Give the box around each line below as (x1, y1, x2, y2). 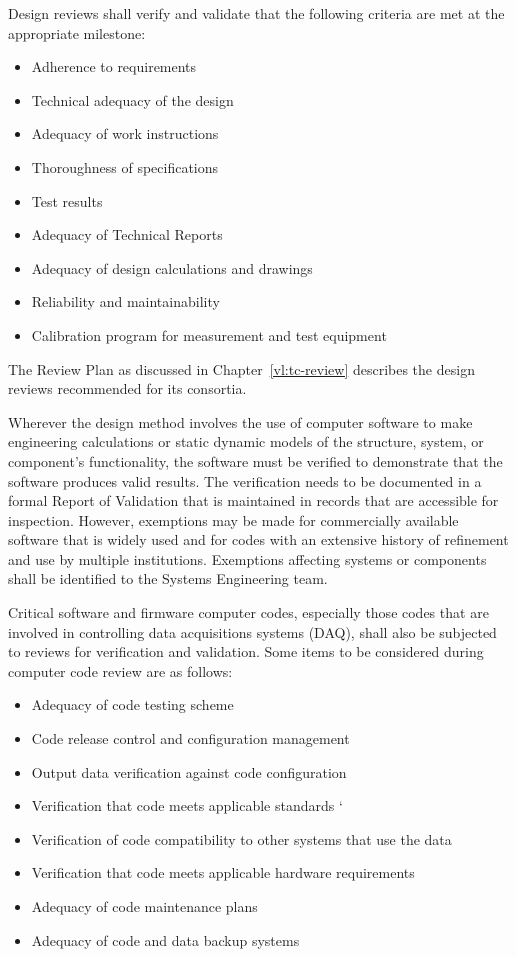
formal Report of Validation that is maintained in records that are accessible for (8, 490, 499, 511)
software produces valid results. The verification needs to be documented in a (8, 470, 482, 491)
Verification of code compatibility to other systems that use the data (31, 828, 452, 849)
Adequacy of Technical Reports (31, 224, 223, 245)
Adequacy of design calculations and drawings (31, 257, 313, 278)
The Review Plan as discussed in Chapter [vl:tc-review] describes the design (8, 358, 475, 379)
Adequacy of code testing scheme (31, 694, 234, 715)
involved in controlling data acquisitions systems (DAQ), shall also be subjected (8, 621, 497, 642)
